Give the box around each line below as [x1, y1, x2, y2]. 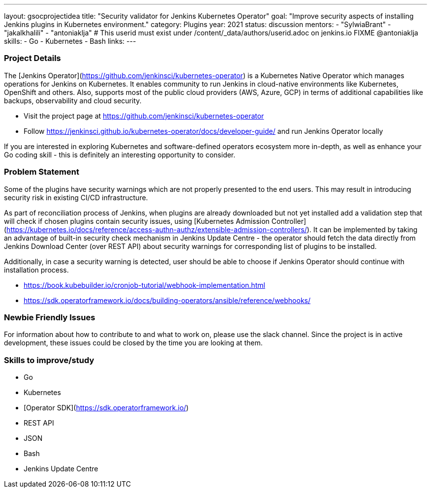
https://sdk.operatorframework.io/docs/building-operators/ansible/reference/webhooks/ [24, 296, 311, 305]
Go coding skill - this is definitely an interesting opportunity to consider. [4, 150, 236, 159]
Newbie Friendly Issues [4, 312, 95, 322]
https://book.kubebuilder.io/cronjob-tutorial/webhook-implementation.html [24, 280, 265, 289]
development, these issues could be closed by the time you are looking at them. [4, 338, 263, 347]
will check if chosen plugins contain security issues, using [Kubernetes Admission [4, 216, 270, 225]
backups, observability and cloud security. [4, 96, 142, 105]
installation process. [4, 265, 69, 274]
